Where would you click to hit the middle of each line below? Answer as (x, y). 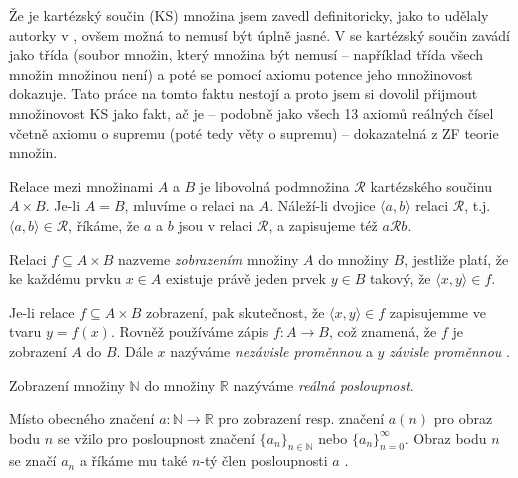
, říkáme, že (104, 224)
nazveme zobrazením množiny (208, 258)
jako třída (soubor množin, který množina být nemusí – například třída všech (246, 54)
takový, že (400, 278)
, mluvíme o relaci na (189, 205)
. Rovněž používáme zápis (189, 331)
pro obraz (463, 418)
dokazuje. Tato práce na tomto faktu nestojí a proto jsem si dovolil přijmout (243, 93)
